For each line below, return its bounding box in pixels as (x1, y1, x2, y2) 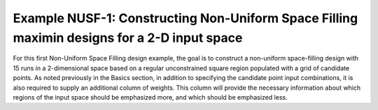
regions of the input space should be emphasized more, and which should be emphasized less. (13, 93, 288, 101)
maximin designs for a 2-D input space (13, 30, 243, 45)
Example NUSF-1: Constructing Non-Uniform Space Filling (13, 10, 358, 26)
